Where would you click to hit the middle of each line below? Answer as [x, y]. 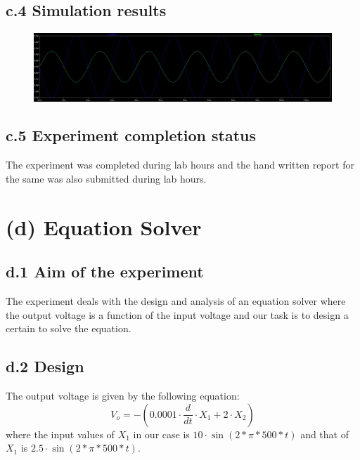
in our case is [161, 434]
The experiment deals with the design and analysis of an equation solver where [176, 301]
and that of [324, 434]
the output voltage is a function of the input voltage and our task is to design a [177, 314]
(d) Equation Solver [104, 226]
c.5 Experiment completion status [131, 135]
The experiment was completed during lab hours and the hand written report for [180, 165]
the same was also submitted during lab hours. [106, 178]
